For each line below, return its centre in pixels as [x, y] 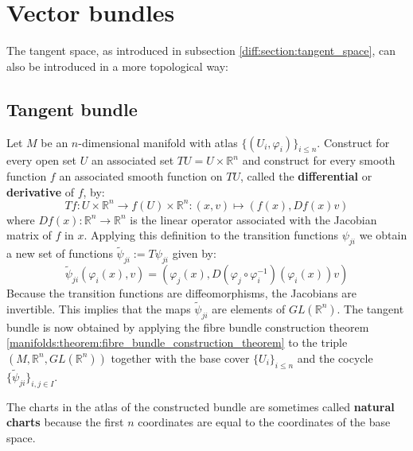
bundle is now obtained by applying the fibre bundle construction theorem [188, 327]
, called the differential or [306, 175]
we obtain [383, 235]
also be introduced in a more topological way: [117, 66]
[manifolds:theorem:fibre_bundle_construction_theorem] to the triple [177, 342]
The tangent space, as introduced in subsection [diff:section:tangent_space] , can [201, 51]
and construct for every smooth [319, 160]
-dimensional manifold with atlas [158, 142]
